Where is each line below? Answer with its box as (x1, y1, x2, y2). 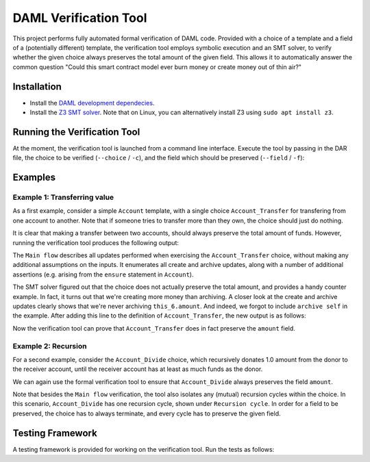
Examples (12, 172, 56, 183)
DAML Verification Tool (12, 10, 147, 25)
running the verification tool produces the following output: (12, 238, 180, 246)
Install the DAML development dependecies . (29, 99, 155, 107)
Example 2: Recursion (12, 341, 87, 350)
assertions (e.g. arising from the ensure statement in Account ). (12, 270, 194, 279)
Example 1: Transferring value (12, 192, 114, 202)
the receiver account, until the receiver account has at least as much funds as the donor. (12, 365, 263, 373)
